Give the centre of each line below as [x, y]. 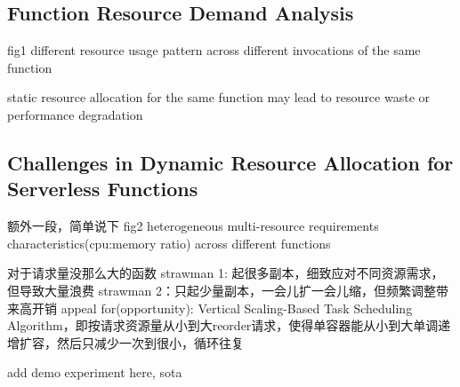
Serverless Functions [103, 189]
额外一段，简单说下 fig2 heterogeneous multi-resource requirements [193, 226]
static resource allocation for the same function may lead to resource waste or [219, 97]
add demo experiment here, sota [95, 372]
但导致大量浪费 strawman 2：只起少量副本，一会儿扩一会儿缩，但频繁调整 [222, 290]
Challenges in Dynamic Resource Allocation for [230, 162]
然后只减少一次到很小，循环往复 [150, 342]
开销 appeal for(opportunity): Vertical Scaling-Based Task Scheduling [222, 308]
